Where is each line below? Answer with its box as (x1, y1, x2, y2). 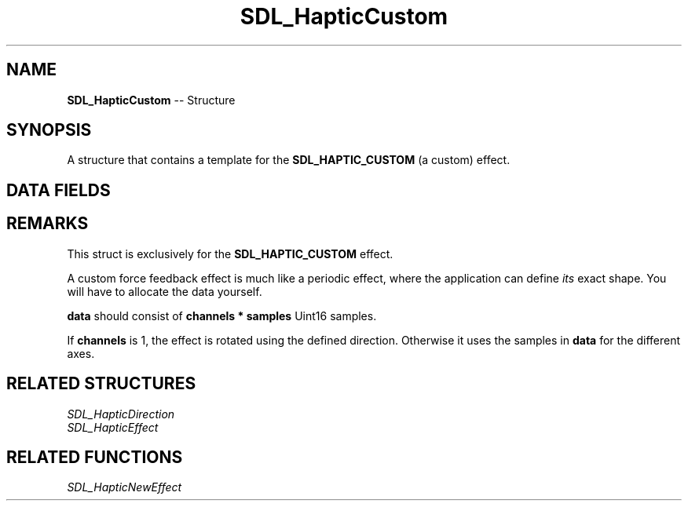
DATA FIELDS (6, 180, 111, 200)
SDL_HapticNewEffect (67, 480, 182, 494)
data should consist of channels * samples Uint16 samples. (67, 308, 377, 323)
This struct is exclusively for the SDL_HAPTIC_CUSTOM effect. (67, 246, 393, 261)
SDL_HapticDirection (67, 407, 175, 421)
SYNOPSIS (6, 120, 92, 140)
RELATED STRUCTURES (6, 374, 196, 394)
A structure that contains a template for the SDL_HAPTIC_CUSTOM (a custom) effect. (67, 153, 511, 167)
